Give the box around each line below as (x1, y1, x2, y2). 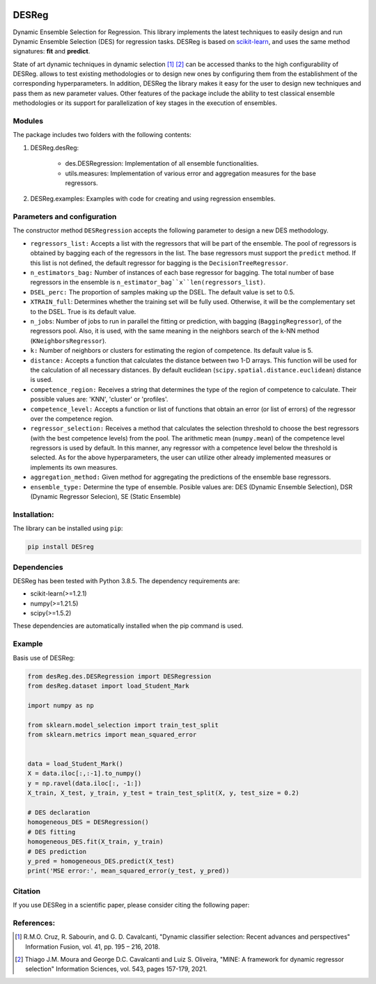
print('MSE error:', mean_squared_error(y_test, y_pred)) (27, 867, 230, 875)
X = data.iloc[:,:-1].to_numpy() (27, 770, 142, 777)
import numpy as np (27, 701, 94, 709)
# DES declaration (27, 809, 91, 817)
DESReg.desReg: (30, 143, 79, 152)
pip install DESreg (27, 543, 94, 551)
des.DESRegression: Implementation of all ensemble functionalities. (65, 159, 259, 168)
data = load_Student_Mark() (27, 760, 123, 768)
